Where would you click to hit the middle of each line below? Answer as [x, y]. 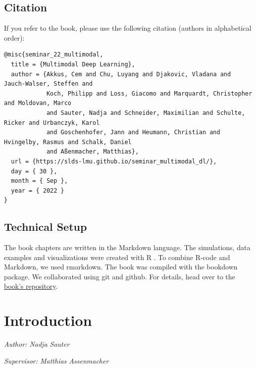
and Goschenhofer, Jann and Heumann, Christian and [133, 132]
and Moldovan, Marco [38, 103]
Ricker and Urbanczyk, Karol [52, 123]
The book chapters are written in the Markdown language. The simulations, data [127, 247]
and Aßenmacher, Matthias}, [93, 152]
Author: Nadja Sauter [37, 344]
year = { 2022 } [38, 190]
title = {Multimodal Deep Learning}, [73, 64]
